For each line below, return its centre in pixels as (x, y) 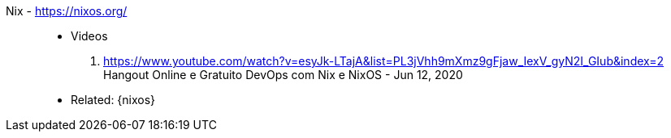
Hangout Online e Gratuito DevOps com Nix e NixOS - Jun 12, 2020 (283, 75)
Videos (89, 36)
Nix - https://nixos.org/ (67, 11)
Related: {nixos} (113, 100)
